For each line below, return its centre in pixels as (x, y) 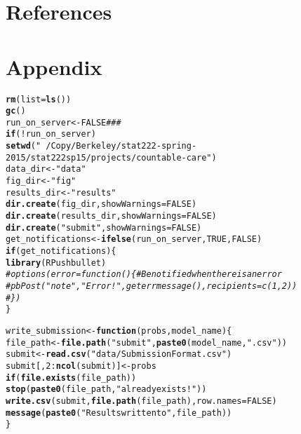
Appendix (54, 66)
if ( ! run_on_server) (51, 134)
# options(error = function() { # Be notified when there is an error (144, 274)
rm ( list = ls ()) (39, 99)
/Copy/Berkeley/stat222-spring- (121, 146)
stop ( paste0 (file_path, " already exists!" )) (106, 389)
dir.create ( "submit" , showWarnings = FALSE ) (104, 228)
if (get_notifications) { (61, 251)
